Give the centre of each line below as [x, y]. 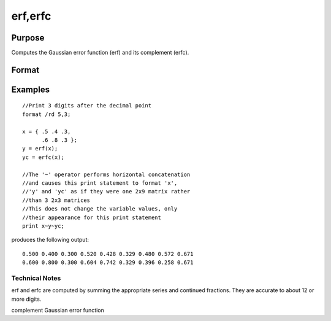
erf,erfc [31, 16]
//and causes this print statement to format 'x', [100, 183]
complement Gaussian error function [58, 311]
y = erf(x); [40, 149]
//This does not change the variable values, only [100, 209]
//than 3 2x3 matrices [56, 200]
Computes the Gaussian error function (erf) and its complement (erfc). [100, 53]
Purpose [28, 38]
